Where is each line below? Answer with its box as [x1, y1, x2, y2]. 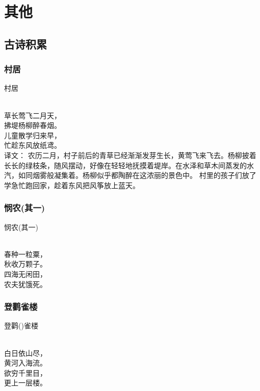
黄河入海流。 [4, 357, 47, 368]
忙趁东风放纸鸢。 [4, 140, 61, 150]
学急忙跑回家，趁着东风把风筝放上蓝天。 [4, 179, 140, 190]
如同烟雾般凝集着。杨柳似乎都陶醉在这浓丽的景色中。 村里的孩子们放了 [18, 170, 256, 180]
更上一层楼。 [4, 377, 47, 388]
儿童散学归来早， [4, 129, 61, 140]
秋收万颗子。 [4, 258, 47, 269]
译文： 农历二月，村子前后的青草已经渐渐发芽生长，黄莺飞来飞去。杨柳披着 [4, 149, 256, 160]
